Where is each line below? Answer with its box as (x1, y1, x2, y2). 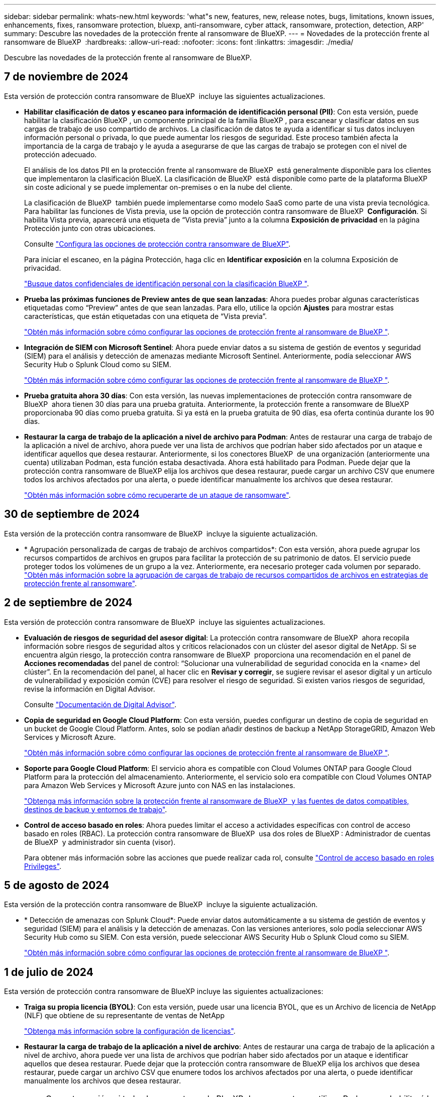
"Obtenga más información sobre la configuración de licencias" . (24, 1027, 236, 1036)
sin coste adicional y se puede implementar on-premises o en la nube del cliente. (24, 182, 292, 191)
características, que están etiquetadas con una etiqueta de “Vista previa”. (24, 311, 267, 320)
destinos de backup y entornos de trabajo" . (24, 805, 167, 814)
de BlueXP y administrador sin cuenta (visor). (24, 837, 176, 846)
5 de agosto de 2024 (4, 879, 109, 892)
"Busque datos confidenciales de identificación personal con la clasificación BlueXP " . (24, 279, 309, 288)
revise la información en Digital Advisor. (24, 684, 155, 693)
